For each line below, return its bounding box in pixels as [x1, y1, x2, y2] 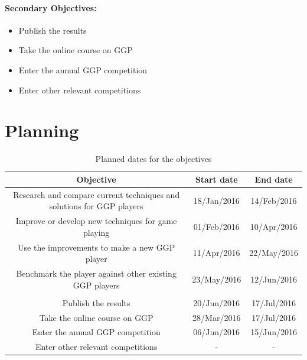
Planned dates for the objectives [95, 153, 212, 165]
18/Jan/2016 [193, 194, 240, 206]
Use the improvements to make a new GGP [18, 241, 175, 253]
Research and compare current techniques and [13, 188, 180, 200]
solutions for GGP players [49, 200, 143, 212]
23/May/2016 [192, 273, 241, 285]
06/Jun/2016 [193, 326, 240, 338]
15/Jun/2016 [250, 326, 297, 338]
